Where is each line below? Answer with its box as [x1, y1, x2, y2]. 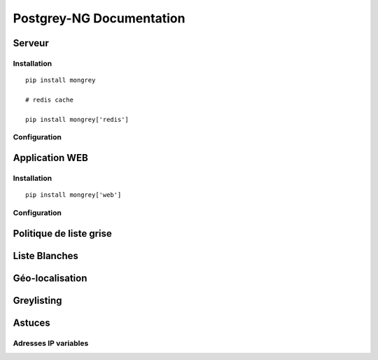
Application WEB [13, 152, 89, 164]
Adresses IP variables [13, 338, 89, 348]
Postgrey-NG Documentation [13, 11, 185, 26]
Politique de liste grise [13, 228, 112, 240]
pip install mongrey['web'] [25, 191, 122, 199]
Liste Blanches [13, 249, 78, 262]
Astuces [13, 317, 50, 328]
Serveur [13, 37, 49, 49]
